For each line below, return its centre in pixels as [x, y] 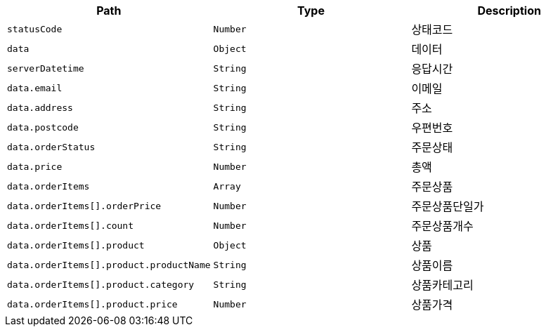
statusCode [35, 29]
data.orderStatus [51, 147]
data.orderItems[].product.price [92, 304]
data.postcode [43, 127]
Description [509, 11]
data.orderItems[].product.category [101, 284]
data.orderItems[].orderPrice [84, 206]
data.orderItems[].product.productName [109, 265]
